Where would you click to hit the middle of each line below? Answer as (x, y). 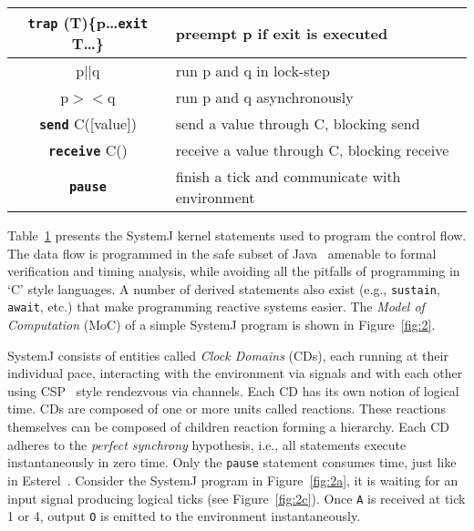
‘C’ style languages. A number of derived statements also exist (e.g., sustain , (224, 288)
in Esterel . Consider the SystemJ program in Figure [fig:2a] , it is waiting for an (233, 480)
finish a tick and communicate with (288, 176)
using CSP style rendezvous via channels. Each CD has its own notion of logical (233, 390)
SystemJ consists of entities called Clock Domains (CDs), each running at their (228, 355)
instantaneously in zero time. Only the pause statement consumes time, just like (232, 462)
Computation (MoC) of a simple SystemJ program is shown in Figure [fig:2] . (222, 325)
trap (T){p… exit (88, 22)
